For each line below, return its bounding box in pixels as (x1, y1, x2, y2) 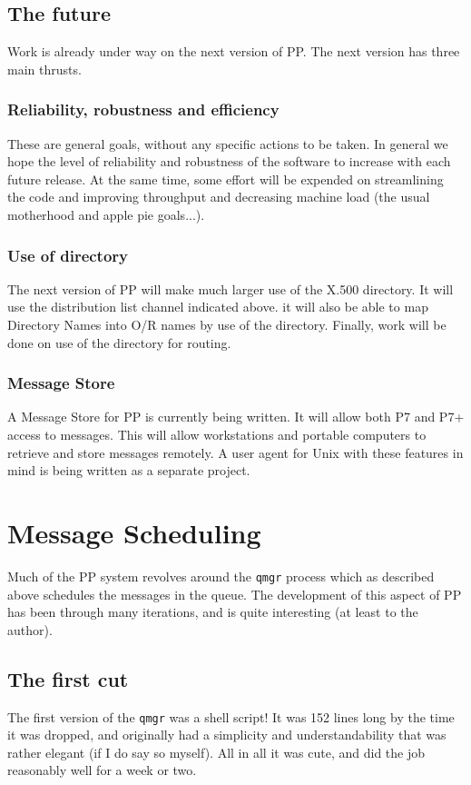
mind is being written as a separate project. (7, 461, 250, 480)
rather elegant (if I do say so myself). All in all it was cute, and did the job (7, 742, 426, 761)
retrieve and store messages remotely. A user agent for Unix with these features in (7, 442, 464, 462)
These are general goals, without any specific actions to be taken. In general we (7, 134, 448, 153)
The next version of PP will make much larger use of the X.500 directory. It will (7, 279, 454, 298)
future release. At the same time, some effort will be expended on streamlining (7, 169, 444, 188)
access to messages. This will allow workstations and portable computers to (7, 424, 427, 443)
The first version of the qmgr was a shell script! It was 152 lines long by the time (7, 707, 455, 726)
